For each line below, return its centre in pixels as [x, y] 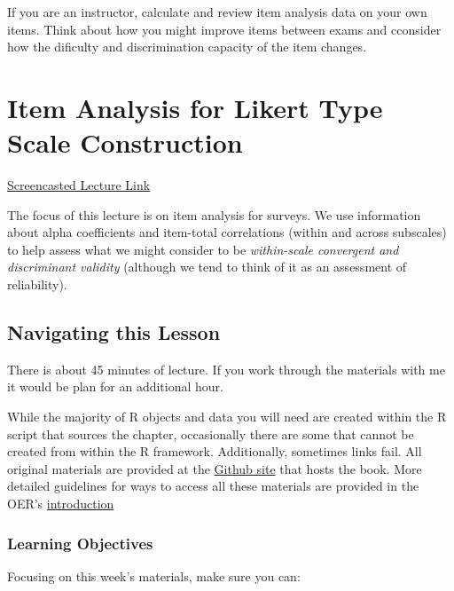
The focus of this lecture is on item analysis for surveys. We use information [214, 214]
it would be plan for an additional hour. [115, 386]
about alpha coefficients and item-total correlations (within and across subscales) [227, 232]
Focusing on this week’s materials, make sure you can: [154, 575]
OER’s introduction [61, 504]
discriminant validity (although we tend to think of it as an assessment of [207, 267]
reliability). [37, 284]
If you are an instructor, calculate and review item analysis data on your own [217, 12]
